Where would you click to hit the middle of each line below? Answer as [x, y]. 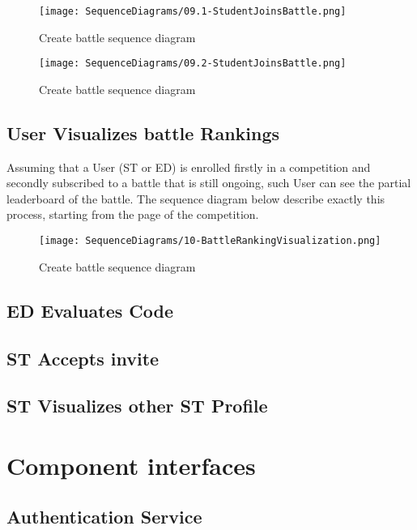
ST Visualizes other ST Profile [137, 406]
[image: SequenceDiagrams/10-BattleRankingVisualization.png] [210, 241]
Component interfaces [131, 465]
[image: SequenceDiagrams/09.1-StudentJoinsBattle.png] [193, 11]
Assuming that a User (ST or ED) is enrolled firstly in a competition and [189, 167]
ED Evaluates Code [90, 310]
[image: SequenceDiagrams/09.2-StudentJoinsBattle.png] [193, 64]
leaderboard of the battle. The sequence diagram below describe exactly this [196, 198]
